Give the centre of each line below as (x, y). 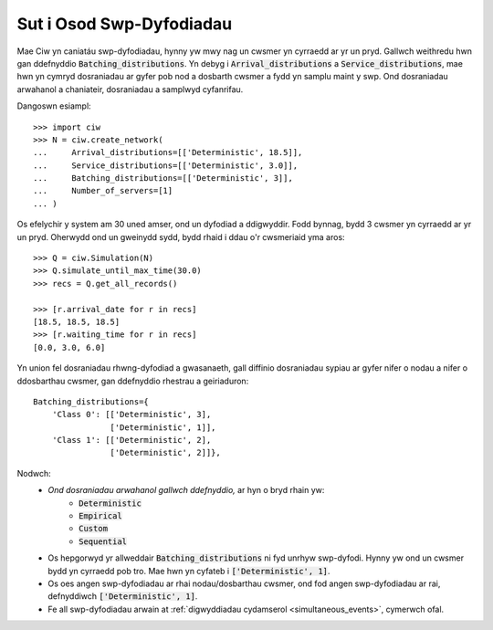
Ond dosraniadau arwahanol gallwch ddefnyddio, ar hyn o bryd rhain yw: (186, 490)
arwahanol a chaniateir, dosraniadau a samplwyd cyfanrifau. (130, 89)
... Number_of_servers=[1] (103, 191)
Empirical (100, 516)
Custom (94, 529)
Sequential (103, 541)
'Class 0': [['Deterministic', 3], (131, 415)
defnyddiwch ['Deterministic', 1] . (123, 596)
